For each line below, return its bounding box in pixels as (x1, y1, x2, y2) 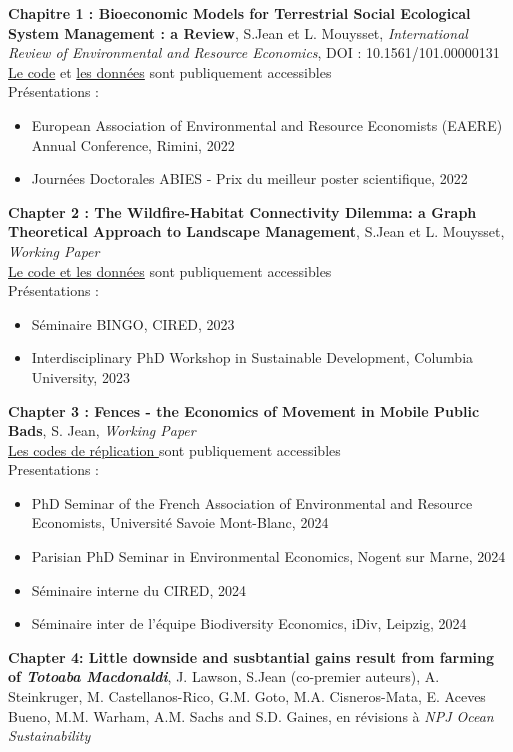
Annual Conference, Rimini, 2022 (31, 134, 235, 155)
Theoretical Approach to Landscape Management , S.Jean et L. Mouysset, (8, 221, 505, 242)
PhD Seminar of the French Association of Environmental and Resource (31, 492, 473, 513)
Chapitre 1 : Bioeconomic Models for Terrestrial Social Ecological (8, 3, 471, 23)
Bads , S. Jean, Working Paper (8, 420, 196, 441)
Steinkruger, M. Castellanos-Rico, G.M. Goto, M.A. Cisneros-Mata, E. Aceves (8, 686, 486, 707)
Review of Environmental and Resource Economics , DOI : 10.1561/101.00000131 (8, 42, 500, 63)
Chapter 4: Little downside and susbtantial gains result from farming (8, 646, 495, 667)
